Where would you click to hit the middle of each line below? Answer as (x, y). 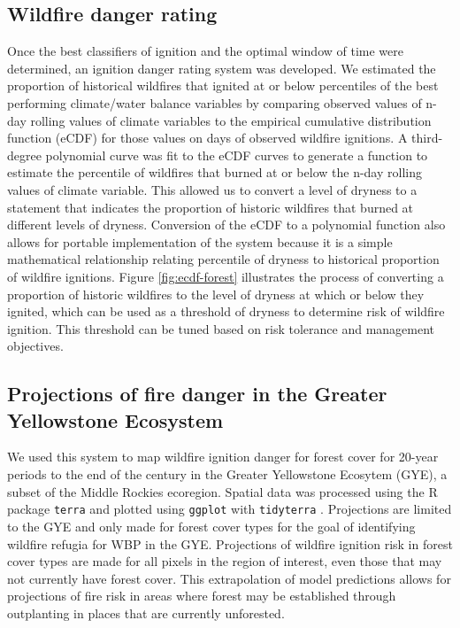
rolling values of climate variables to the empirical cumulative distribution (231, 120)
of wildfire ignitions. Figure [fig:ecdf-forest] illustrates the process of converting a (226, 276)
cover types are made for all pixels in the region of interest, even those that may (225, 561)
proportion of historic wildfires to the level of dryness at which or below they (216, 294)
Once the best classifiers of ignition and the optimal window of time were (205, 51)
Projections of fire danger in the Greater (197, 394)
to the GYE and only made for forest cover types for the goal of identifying (211, 526)
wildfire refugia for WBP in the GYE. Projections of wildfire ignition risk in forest (230, 543)
